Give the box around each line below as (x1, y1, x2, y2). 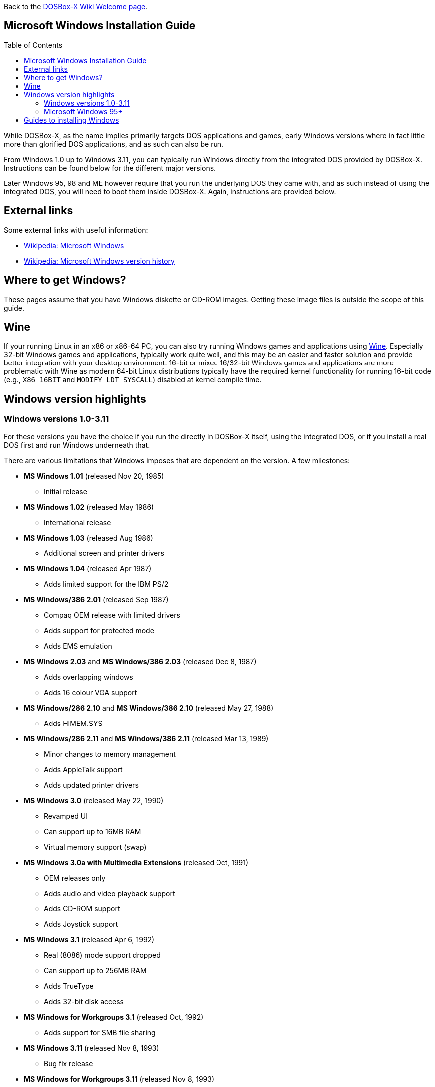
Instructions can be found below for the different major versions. (4, 163, 216, 172)
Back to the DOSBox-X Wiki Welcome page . (4, 2, 148, 11)
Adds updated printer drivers (44, 780, 139, 789)
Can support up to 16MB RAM (44, 827, 141, 836)
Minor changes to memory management (44, 749, 176, 758)
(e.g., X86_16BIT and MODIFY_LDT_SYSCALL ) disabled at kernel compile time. (4, 375, 262, 384)
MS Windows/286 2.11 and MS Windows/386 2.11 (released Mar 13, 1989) (24, 734, 269, 743)
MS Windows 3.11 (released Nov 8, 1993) (24, 1043, 159, 1052)
